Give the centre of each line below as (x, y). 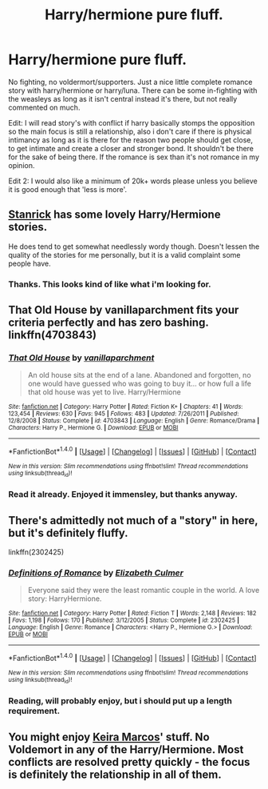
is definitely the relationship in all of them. (115, 774)
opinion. (22, 165)
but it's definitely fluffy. (69, 533)
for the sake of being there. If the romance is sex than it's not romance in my (134, 157)
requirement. (34, 711)
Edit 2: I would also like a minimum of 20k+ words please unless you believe (133, 181)
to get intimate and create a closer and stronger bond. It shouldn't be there (131, 148)
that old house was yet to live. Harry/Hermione (104, 392)
